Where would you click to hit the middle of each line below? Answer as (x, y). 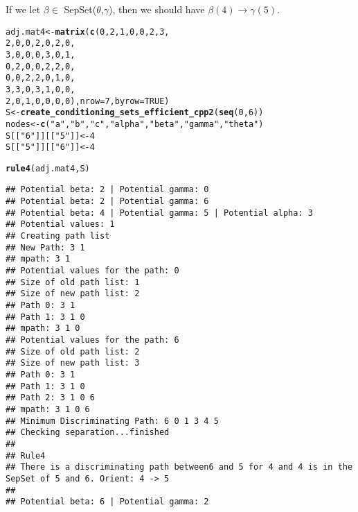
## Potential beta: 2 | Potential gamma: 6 (107, 202)
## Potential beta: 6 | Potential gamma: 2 (107, 502)
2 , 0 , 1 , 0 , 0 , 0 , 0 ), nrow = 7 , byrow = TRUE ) (88, 101)
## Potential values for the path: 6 (92, 340)
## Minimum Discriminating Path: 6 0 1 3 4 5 (112, 421)
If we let (23, 9)
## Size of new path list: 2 (73, 294)
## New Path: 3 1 (45, 247)
